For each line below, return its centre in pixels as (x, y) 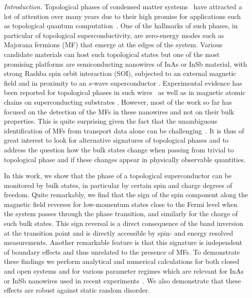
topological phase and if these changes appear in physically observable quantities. (125, 159)
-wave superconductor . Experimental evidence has (167, 83)
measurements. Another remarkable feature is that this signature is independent (123, 242)
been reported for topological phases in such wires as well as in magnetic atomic (125, 92)
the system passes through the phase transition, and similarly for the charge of (121, 214)
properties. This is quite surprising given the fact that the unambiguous (111, 121)
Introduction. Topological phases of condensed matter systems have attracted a (123, 6)
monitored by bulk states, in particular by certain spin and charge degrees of (118, 185)
